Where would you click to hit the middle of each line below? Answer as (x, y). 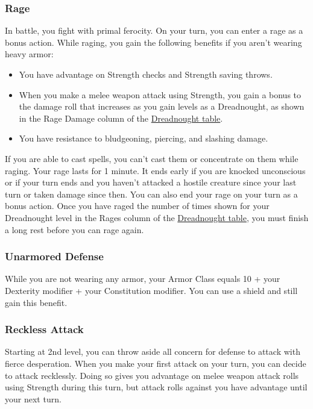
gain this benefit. (36, 302)
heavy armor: (29, 54)
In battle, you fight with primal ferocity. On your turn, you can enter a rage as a (154, 30)
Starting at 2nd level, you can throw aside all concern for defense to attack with (153, 351)
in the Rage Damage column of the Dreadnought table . (121, 118)
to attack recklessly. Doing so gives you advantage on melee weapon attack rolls (152, 375)
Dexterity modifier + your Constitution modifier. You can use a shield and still (151, 290)
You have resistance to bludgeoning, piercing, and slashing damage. (144, 138)
